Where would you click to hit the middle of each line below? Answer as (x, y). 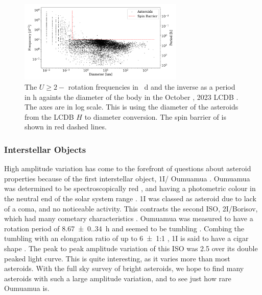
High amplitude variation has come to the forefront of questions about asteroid (128, 168)
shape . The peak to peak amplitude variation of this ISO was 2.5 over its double (131, 248)
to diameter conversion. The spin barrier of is (155, 116)
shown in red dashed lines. (66, 127)
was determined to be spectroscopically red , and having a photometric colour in (130, 188)
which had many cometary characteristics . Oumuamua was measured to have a (129, 218)
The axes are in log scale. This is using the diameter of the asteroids (132, 107)
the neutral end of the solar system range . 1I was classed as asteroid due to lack (130, 198)
